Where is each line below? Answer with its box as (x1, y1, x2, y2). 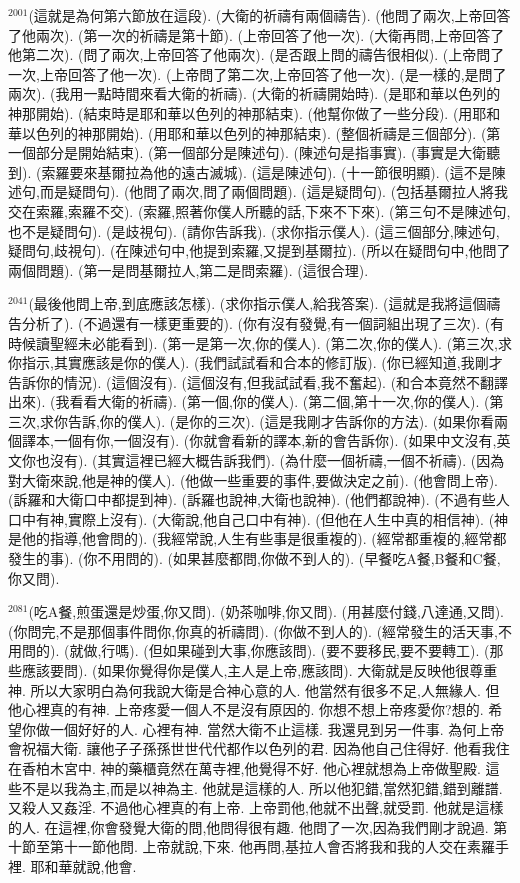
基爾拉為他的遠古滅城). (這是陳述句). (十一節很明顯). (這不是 (97, 161, 492, 182)
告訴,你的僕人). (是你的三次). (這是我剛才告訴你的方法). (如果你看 (67, 410, 495, 431)
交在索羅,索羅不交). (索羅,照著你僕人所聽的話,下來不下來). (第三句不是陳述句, (8, 200, 511, 221)
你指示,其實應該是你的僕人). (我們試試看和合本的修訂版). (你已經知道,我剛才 (8, 352, 503, 373)
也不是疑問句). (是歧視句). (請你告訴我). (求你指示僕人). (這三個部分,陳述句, (8, 220, 500, 241)
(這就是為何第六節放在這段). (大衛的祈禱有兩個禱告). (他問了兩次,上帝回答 (28, 5, 511, 25)
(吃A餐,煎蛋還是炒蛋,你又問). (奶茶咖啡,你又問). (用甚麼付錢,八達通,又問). (28, 601, 505, 622)
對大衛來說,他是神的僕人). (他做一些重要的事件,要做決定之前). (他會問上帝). (8, 469, 499, 490)
